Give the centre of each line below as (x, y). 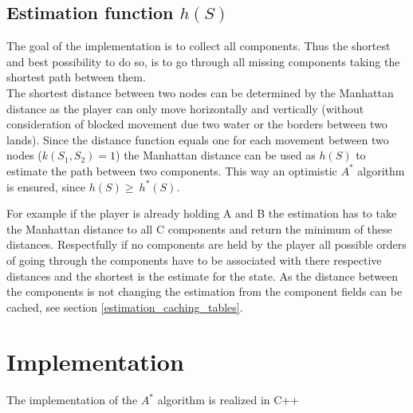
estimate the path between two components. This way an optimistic (172, 170)
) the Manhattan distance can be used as (216, 155)
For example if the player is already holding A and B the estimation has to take (202, 213)
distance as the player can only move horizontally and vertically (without (185, 108)
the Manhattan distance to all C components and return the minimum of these (199, 228)
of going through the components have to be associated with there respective (194, 260)
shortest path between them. (76, 77)
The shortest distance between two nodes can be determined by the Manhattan (200, 92)
